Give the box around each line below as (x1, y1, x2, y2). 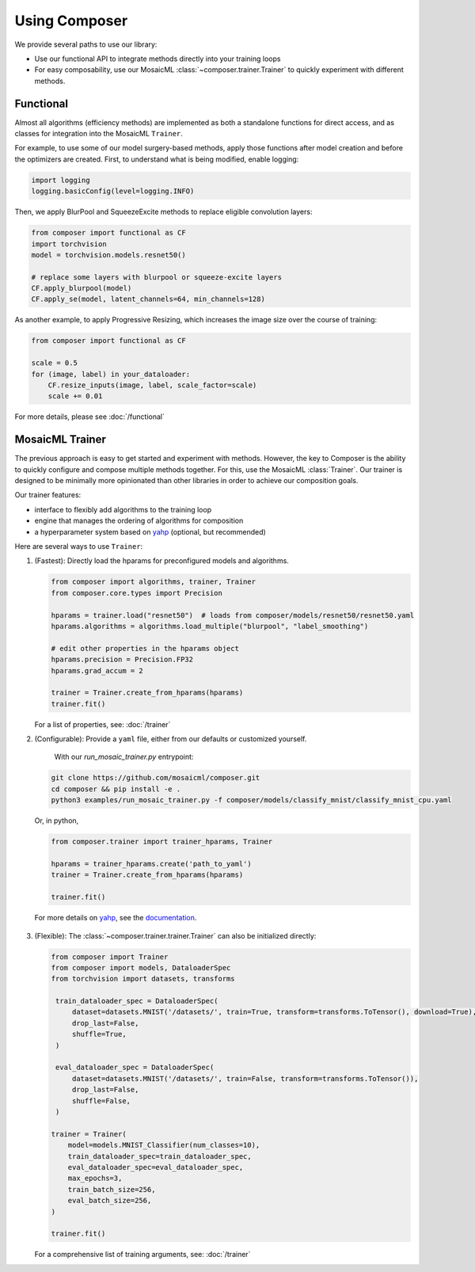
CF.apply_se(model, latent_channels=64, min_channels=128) (31, 295, 265, 304)
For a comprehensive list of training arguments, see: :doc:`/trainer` (34, 1250, 251, 1259)
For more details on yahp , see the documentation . (34, 913, 197, 923)
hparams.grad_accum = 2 (51, 666, 144, 675)
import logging (31, 175, 90, 185)
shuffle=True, (71, 1030, 127, 1039)
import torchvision (31, 239, 107, 249)
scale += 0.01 (47, 392, 103, 401)
